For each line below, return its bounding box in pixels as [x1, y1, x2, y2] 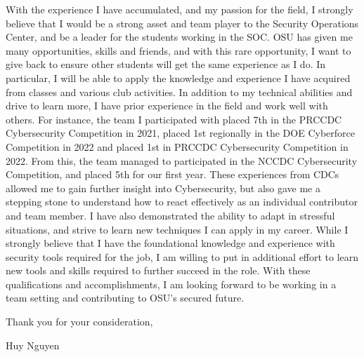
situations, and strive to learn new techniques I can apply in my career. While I [6, 222, 349, 236]
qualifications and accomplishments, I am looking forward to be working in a [6, 276, 337, 291]
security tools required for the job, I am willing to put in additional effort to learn [6, 249, 359, 264]
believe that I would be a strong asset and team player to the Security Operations [6, 15, 359, 30]
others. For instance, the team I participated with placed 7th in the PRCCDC [6, 112, 342, 126]
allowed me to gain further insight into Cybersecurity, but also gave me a [6, 180, 320, 195]
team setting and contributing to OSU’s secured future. [6, 290, 245, 305]
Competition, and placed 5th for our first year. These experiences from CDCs [6, 167, 339, 182]
